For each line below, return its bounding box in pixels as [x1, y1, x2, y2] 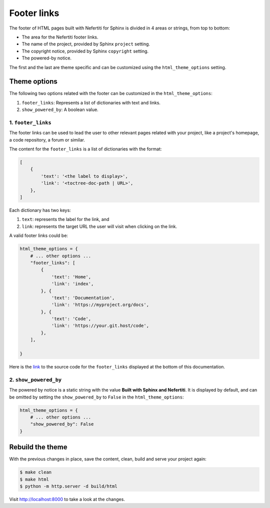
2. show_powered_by [9, 376, 62, 383]
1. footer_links [9, 119, 52, 126]
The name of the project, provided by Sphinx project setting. [21, 41, 150, 47]
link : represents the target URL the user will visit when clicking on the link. [21, 223, 177, 229]
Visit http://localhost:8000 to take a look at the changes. [9, 496, 125, 502]
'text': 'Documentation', [51, 295, 115, 300]
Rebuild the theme [9, 443, 67, 451]
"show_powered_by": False [30, 421, 94, 427]
